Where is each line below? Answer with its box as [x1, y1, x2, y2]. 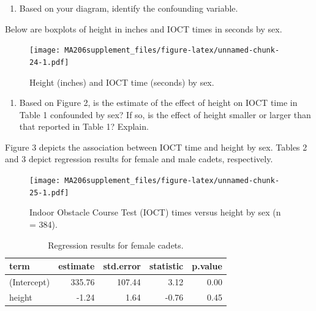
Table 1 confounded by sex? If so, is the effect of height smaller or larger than [19, 108, 311, 121]
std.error [103, 260, 141, 272]
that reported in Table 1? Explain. [19, 120, 149, 133]
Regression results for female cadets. [48, 238, 184, 251]
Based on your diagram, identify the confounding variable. [19, 2, 238, 14]
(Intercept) [9, 275, 50, 288]
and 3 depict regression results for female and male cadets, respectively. [5, 152, 273, 165]
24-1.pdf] [29, 58, 69, 67]
